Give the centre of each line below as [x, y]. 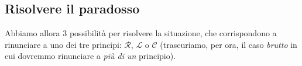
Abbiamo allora [32, 33]
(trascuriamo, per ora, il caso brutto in [229, 44]
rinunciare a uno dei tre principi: [63, 44]
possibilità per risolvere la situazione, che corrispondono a [173, 33]
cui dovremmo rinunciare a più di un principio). [90, 56]
